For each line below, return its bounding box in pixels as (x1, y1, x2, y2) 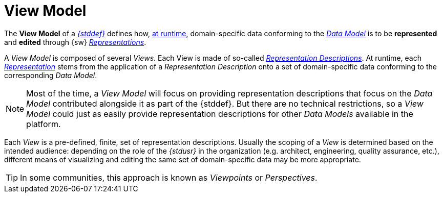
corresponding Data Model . (4, 70, 97, 80)
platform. (26, 118, 61, 129)
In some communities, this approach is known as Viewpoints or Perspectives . (20, 172, 318, 183)
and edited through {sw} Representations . (4, 37, 146, 46)
